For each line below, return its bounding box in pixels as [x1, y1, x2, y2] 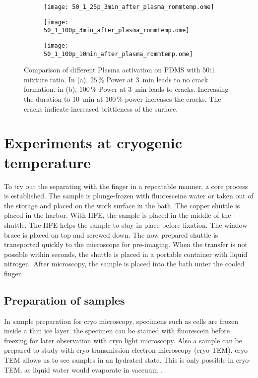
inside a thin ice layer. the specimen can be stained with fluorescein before [4, 325, 230, 336]
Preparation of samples [4, 292, 125, 308]
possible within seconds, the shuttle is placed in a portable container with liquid [4, 249, 248, 259]
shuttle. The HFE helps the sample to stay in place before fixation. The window [4, 219, 248, 230]
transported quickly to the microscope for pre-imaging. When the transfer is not [4, 239, 248, 250]
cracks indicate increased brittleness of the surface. [24, 103, 178, 114]
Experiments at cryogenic [4, 132, 183, 153]
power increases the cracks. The [125, 94, 221, 104]
